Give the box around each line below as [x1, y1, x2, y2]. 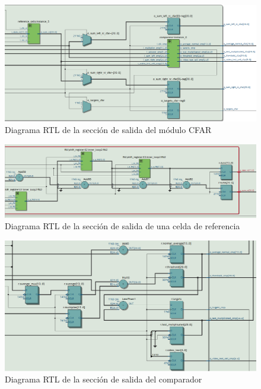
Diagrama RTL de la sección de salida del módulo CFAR [5, 124, 212, 136]
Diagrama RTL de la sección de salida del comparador [5, 373, 202, 385]
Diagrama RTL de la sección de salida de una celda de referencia [5, 220, 240, 232]
